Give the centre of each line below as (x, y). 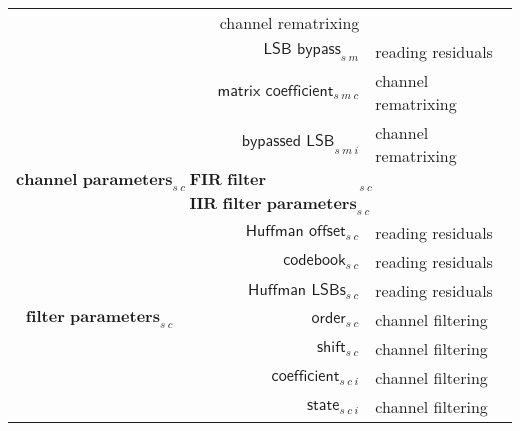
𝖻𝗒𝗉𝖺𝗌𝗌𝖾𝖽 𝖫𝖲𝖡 (288, 141)
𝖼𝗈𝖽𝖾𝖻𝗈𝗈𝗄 (314, 260)
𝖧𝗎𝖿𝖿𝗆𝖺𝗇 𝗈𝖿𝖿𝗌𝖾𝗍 (295, 231)
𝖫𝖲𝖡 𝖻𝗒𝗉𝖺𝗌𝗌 (302, 48)
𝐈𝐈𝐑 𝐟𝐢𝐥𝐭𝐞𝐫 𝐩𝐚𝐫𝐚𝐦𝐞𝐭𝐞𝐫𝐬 (273, 204)
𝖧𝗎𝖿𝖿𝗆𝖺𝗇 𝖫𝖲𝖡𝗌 (297, 289)
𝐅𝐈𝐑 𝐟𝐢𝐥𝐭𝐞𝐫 (228, 180)
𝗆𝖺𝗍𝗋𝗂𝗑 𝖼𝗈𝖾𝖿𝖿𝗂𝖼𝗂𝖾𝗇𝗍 (275, 90)
